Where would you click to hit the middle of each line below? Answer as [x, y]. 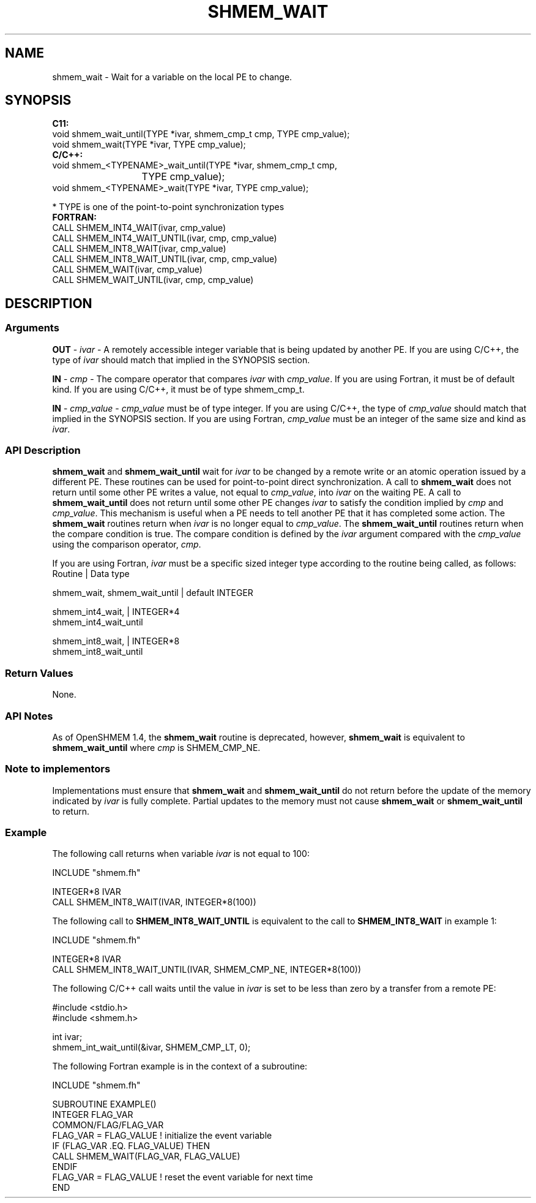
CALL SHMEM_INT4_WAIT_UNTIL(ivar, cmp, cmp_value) [165, 238]
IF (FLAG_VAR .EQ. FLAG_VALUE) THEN [131, 1146]
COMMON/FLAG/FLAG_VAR [108, 1125]
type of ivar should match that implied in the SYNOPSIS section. [181, 360]
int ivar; [67, 1037]
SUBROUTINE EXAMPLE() [104, 1104]
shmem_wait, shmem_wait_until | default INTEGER [153, 593]
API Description [43, 451]
